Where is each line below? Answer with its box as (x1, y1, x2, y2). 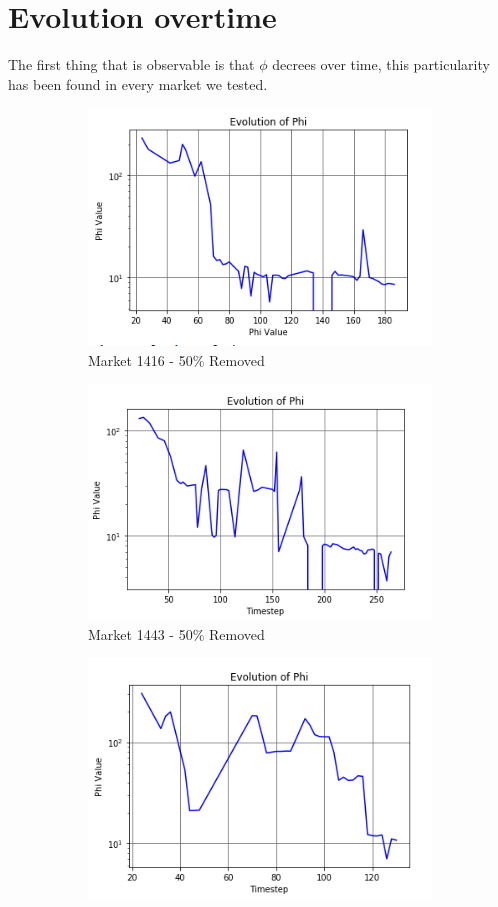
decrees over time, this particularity (272, 54, 490, 75)
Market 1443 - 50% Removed (88, 623, 265, 644)
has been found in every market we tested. (8, 73, 268, 94)
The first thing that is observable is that (8, 54, 255, 75)
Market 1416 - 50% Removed (88, 349, 265, 370)
